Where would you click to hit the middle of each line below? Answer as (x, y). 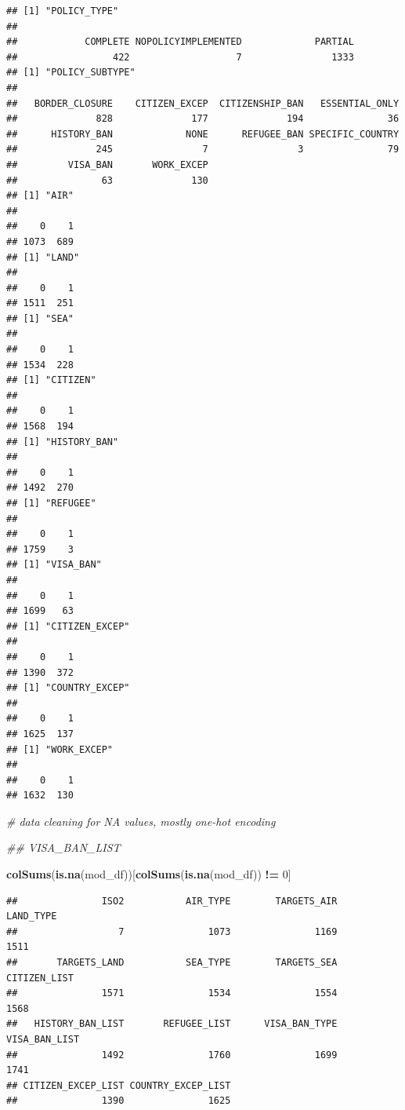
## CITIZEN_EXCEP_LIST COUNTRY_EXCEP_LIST (119, 1085)
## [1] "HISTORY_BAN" (63, 442)
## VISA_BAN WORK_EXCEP (107, 164)
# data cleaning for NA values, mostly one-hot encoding (141, 821)
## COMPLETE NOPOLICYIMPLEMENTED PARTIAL (180, 42)
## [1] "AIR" (40, 196)
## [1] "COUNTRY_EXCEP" (68, 688)
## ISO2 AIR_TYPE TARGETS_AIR (172, 901)
